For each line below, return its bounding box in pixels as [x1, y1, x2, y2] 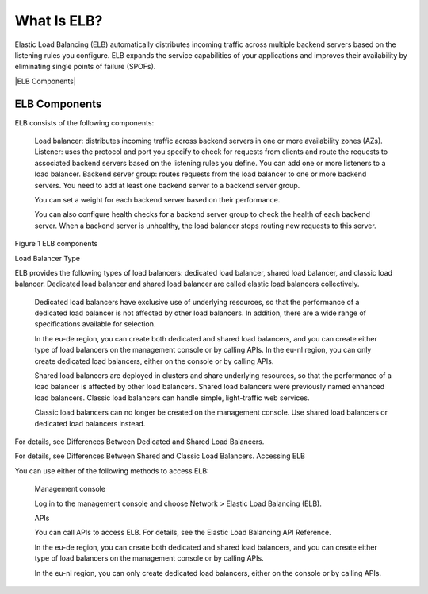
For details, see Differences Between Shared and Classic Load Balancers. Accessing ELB [14, 451, 305, 461]
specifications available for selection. [34, 319, 156, 329]
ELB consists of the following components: [14, 118, 155, 127]
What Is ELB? [14, 12, 103, 29]
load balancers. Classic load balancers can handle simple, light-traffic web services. [34, 393, 310, 403]
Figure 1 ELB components [14, 239, 98, 249]
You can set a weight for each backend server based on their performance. [34, 195, 281, 204]
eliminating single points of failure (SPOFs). [14, 62, 156, 71]
